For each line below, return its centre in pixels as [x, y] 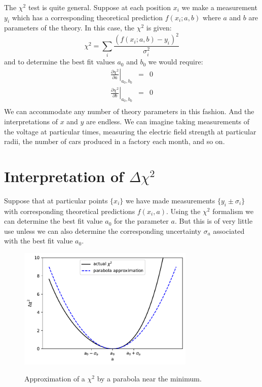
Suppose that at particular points [56, 200]
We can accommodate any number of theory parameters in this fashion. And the [129, 111]
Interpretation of [64, 176]
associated [229, 231]
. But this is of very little [214, 221]
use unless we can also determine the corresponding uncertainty [103, 231]
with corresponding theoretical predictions [70, 211]
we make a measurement [219, 7]
